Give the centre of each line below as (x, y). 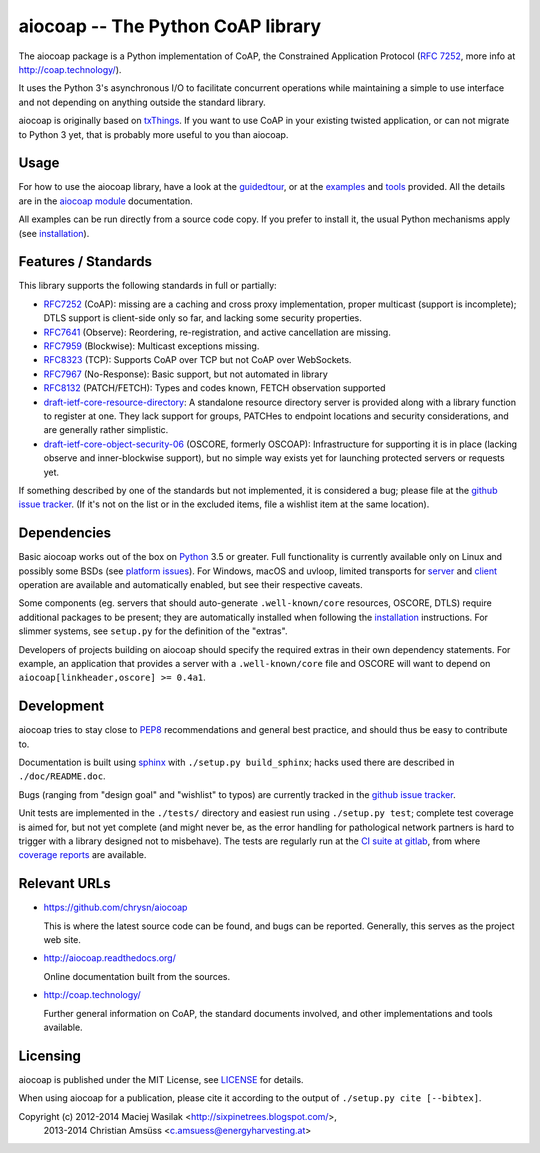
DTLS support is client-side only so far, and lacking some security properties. (202, 318)
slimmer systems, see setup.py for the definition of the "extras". (153, 631)
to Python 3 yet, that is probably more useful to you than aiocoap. (153, 134)
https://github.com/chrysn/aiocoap (115, 907)
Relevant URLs (64, 883)
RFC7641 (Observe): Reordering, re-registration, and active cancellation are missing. (217, 332)
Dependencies (65, 533)
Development (61, 706)
